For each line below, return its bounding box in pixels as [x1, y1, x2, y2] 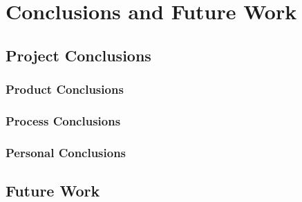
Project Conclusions [6, 44, 151, 65]
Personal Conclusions [6, 143, 126, 161]
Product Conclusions [6, 81, 124, 98]
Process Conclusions [6, 112, 121, 129]
